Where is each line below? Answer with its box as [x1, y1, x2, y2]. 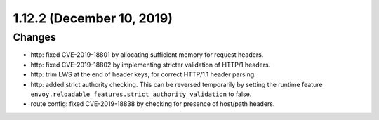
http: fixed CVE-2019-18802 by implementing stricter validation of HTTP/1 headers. [30, 60, 271, 69]
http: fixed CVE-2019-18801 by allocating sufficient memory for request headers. [30, 51, 264, 59]
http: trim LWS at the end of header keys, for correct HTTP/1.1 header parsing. [30, 70, 256, 79]
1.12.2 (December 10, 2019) [13, 11, 173, 26]
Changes [13, 31, 56, 44]
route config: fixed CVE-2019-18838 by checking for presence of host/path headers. [30, 100, 275, 108]
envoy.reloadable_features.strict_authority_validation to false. [30, 90, 252, 98]
